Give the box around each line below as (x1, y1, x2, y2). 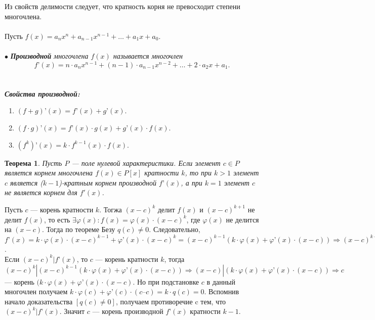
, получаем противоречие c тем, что (115, 296, 226, 306)
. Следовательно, (149, 224, 200, 235)
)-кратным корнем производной (59, 177, 157, 188)
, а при (181, 177, 202, 188)
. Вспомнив (204, 286, 239, 297)
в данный (206, 276, 235, 287)
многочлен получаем (5, 286, 68, 297)
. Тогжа (99, 204, 122, 214)
